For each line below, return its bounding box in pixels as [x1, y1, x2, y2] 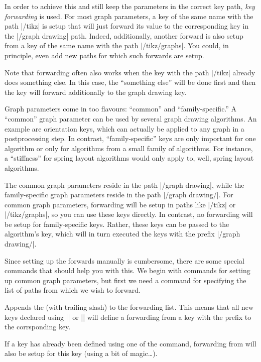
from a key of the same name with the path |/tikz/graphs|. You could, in [5, 40, 229, 51]
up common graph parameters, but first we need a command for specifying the [5, 275, 246, 285]
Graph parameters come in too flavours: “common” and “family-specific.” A [5, 103, 237, 114]
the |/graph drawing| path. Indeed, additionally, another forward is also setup [5, 30, 243, 41]
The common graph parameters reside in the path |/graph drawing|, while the [5, 179, 244, 190]
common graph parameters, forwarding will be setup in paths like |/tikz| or [5, 199, 236, 209]
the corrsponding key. [5, 321, 71, 332]
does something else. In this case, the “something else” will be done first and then [5, 77, 256, 87]
